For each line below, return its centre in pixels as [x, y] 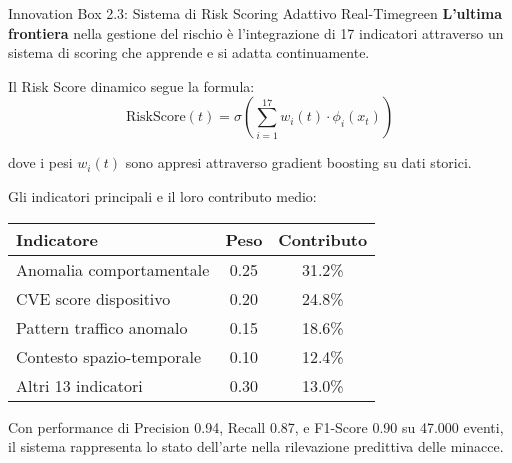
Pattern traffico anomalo [102, 327]
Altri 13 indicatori [79, 385]
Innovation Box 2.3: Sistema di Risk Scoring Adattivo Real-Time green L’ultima [255, 13]
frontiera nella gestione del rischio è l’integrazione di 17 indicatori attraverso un [256, 32]
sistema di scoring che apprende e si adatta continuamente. [189, 52]
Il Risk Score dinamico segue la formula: [131, 85]
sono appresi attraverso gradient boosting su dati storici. [298, 162]
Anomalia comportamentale [113, 269]
